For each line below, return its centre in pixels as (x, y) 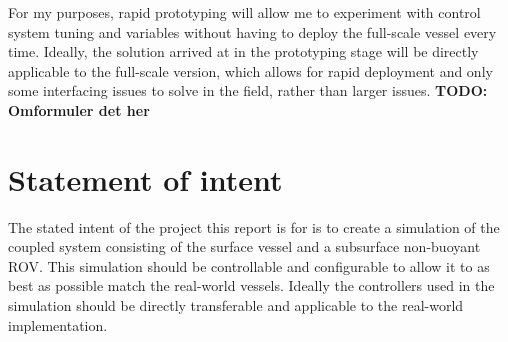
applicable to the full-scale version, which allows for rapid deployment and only (250, 70)
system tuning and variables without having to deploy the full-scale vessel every (252, 31)
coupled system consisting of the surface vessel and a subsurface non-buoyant (244, 246)
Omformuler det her (79, 109)
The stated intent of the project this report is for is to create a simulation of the (254, 226)
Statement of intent (145, 178)
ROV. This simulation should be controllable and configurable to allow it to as (249, 265)
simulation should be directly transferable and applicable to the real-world (236, 305)
